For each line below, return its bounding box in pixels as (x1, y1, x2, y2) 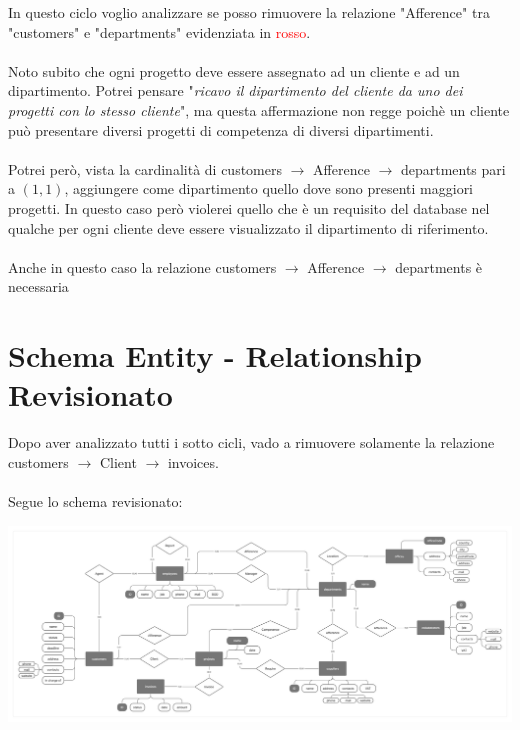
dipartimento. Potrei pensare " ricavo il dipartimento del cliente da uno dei (8, 80, 463, 101)
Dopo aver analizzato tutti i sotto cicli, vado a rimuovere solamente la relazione (8, 432, 495, 453)
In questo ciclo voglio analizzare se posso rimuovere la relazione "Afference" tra (8, 2, 490, 22)
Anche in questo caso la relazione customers (8, 256, 277, 277)
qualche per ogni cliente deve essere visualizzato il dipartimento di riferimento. (8, 217, 489, 238)
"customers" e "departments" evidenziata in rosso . (8, 21, 311, 42)
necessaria (8, 276, 69, 297)
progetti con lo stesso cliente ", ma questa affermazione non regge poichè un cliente (8, 99, 510, 120)
